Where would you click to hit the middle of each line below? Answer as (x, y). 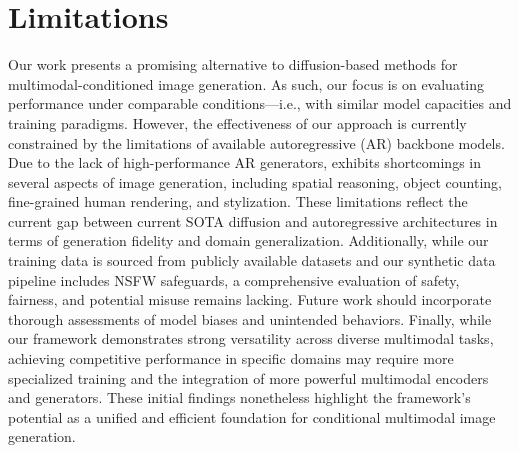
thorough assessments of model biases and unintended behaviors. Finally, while (250, 318)
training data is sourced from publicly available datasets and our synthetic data (252, 260)
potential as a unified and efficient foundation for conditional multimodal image (252, 416)
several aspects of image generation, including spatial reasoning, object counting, (255, 181)
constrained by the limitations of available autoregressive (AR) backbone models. (256, 142)
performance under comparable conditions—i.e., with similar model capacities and (260, 103)
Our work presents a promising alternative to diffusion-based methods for (233, 64)
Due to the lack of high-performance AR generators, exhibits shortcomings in (245, 162)
